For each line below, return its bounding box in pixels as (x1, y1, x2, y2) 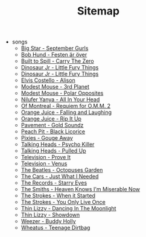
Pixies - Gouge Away (21, 134, 74, 142)
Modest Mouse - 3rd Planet (21, 83, 89, 90)
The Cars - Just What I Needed (21, 173, 99, 180)
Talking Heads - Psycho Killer (21, 141, 95, 148)
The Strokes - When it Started (21, 192, 95, 200)
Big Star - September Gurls (21, 45, 89, 52)
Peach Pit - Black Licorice (21, 128, 86, 135)
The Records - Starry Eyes (21, 179, 87, 186)
